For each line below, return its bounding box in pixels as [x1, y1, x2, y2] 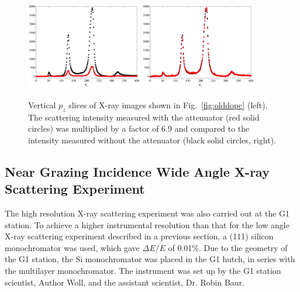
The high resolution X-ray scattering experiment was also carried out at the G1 [5, 207, 290, 219]
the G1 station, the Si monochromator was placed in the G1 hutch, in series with [5, 253, 295, 265]
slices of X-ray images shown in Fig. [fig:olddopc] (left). [68, 98, 268, 111]
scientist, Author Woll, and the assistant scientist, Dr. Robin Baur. [5, 276, 244, 288]
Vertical [28, 98, 56, 111]
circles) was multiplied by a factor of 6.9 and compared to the [28, 122, 250, 135]
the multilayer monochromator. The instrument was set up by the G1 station [5, 264, 281, 276]
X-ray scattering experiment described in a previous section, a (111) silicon [5, 230, 274, 242]
